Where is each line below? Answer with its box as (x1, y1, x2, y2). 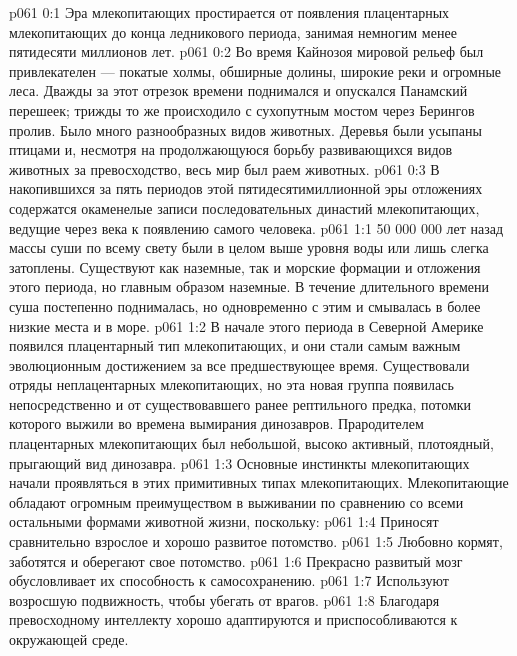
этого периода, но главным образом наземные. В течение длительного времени (9, 276, 489, 297)
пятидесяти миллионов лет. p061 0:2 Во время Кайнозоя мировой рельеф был (9, 41, 484, 62)
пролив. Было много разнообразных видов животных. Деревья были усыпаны (9, 119, 482, 140)
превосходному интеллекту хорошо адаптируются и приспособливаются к (9, 609, 458, 630)
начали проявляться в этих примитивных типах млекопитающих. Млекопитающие (9, 472, 509, 493)
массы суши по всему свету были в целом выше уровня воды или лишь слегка (9, 237, 489, 258)
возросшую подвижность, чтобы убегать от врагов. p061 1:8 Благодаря (9, 589, 440, 610)
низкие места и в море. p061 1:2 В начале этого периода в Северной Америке (9, 315, 484, 336)
